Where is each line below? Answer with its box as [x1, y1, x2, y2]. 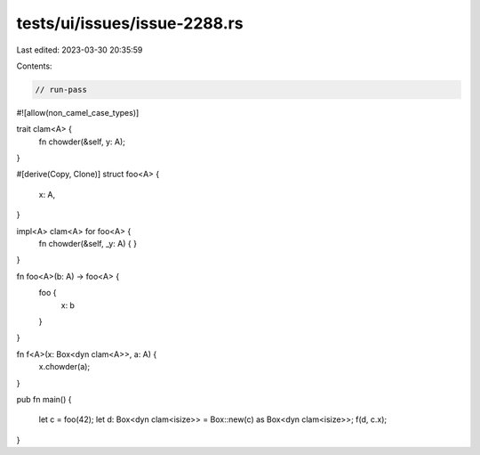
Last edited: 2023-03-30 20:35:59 [16, 45, 143, 55]
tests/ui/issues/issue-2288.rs [16, 13, 244, 33]
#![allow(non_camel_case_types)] [16, 107, 140, 118]
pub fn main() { [16, 394, 72, 404]
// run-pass [35, 85, 88, 94]
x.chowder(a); [38, 362, 91, 372]
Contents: [16, 61, 52, 71]
